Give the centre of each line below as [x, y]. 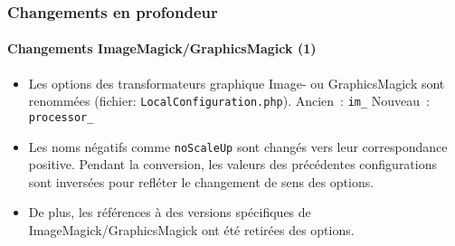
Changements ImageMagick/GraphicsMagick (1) [162, 48]
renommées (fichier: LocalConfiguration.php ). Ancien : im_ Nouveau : [229, 101]
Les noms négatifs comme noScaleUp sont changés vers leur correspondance [238, 146]
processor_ [61, 117]
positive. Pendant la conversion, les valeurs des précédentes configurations [233, 164]
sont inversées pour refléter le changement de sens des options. [201, 181]
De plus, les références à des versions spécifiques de [170, 212]
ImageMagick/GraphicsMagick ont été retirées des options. [191, 229]
